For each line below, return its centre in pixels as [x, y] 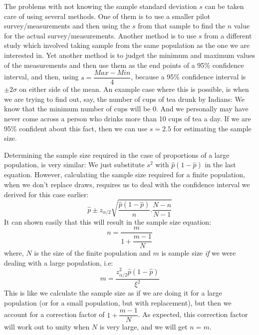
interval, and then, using [41, 77]
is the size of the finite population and [92, 253]
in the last [220, 165]
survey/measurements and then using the [67, 26]
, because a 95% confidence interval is [188, 77]
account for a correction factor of [54, 314]
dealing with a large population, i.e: [59, 262]
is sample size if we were [199, 253]
